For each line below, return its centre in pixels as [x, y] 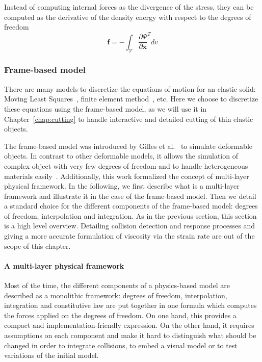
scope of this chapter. [37, 245]
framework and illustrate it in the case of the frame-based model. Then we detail [130, 196]
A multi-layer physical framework [64, 265]
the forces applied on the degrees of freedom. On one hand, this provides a [120, 315]
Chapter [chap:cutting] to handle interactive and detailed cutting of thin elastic [129, 119]
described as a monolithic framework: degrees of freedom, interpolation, [116, 295]
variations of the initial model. [51, 355]
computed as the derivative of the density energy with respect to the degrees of [128, 17]
